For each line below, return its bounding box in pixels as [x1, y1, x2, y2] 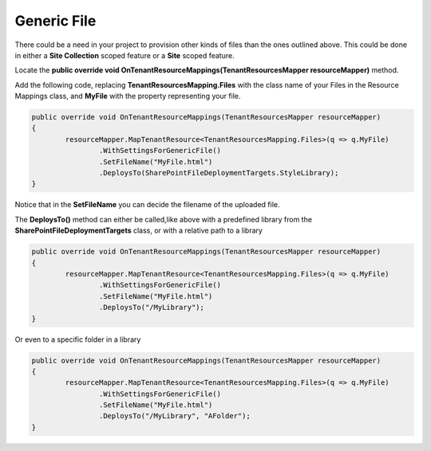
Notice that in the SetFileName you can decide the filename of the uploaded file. [14, 200, 280, 210]
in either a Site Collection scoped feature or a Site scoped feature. [14, 50, 235, 60]
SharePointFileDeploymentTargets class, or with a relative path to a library [14, 225, 263, 235]
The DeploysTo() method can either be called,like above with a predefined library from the [14, 214, 313, 224]
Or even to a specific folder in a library [14, 335, 141, 344]
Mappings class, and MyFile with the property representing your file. [14, 92, 241, 101]
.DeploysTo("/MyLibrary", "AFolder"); [98, 411, 251, 421]
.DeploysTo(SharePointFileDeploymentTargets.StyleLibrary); [98, 168, 339, 178]
